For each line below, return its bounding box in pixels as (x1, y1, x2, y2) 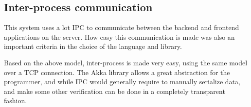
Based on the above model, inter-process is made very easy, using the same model (4, 57, 248, 67)
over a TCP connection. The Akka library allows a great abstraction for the (4, 67, 230, 77)
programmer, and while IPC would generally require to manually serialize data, (4, 76, 240, 87)
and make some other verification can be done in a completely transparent (4, 86, 225, 96)
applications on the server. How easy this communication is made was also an (4, 31, 235, 42)
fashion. (4, 95, 27, 106)
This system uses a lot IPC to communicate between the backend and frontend (4, 22, 239, 32)
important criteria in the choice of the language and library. (4, 41, 182, 51)
